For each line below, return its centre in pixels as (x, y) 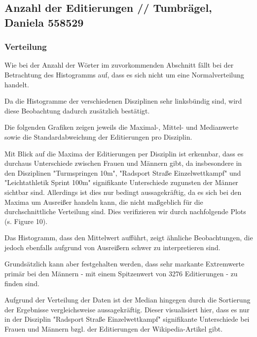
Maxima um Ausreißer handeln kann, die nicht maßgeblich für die (104, 202)
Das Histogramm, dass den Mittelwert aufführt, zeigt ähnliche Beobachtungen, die (129, 238)
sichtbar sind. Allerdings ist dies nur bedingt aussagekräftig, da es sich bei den (123, 192)
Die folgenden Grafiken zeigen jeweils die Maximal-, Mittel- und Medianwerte (122, 127)
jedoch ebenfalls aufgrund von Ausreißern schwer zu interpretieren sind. (112, 247)
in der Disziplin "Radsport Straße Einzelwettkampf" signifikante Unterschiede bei (127, 319)
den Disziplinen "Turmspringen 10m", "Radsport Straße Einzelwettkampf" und (123, 172)
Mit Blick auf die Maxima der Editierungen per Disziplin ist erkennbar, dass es (124, 153)
